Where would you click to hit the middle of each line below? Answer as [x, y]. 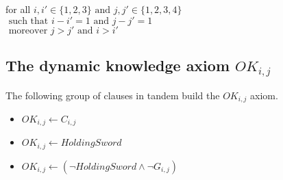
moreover [28, 30]
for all [18, 9]
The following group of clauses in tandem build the [113, 95]
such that [28, 21]
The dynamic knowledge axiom [118, 65]
